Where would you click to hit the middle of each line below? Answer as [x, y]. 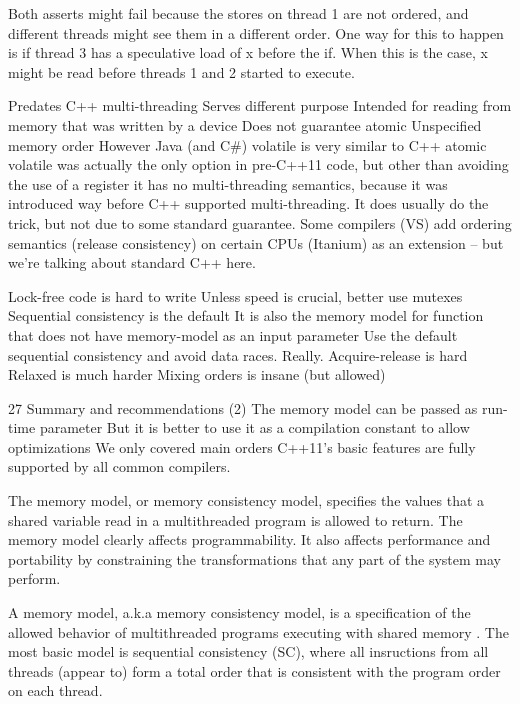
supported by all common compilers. [119, 466]
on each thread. [55, 690]
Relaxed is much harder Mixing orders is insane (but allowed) [197, 374]
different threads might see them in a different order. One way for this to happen [256, 32]
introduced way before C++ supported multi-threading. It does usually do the [248, 203]
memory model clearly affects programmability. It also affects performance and [249, 539]
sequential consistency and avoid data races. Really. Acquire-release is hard [238, 354]
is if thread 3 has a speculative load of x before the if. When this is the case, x [248, 52]
